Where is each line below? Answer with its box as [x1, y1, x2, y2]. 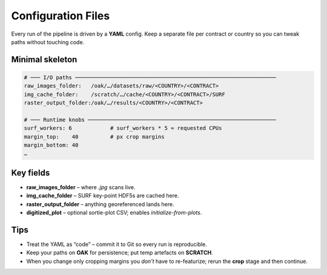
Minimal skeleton [11, 54, 78, 65]
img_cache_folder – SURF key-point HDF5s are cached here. [26, 192, 179, 199]
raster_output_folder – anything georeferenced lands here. [26, 200, 174, 208]
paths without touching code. [11, 38, 85, 45]
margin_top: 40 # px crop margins [24, 133, 165, 140]
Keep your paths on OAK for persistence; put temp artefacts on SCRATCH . [26, 249, 213, 256]
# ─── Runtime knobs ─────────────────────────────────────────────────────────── [24, 116, 277, 123]
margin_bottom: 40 [24, 142, 79, 149]
